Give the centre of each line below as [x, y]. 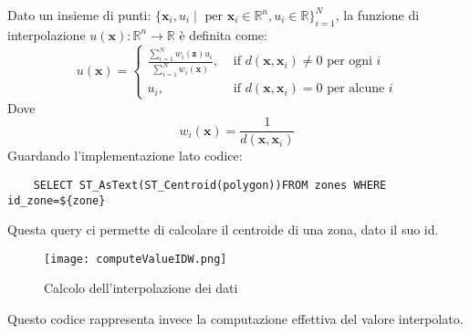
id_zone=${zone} [57, 200]
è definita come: [223, 34]
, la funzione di [377, 15]
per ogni [350, 62]
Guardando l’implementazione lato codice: [125, 156]
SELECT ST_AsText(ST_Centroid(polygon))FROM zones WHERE [210, 185]
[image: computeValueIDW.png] [136, 259]
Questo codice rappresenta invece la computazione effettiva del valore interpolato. [235, 319]
